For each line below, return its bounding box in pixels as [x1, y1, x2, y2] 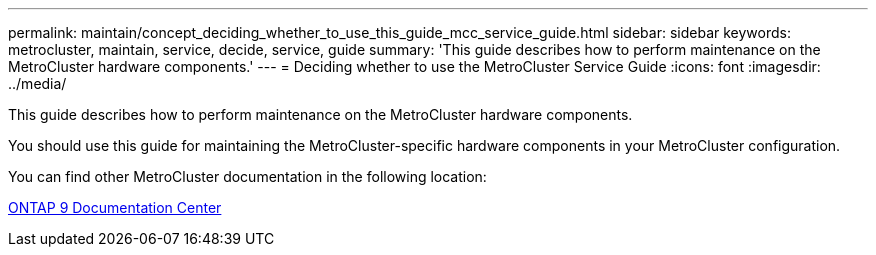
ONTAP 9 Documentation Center [8, 199, 222, 216]
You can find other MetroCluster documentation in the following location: [8, 168, 487, 185]
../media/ [8, 75, 67, 92]
